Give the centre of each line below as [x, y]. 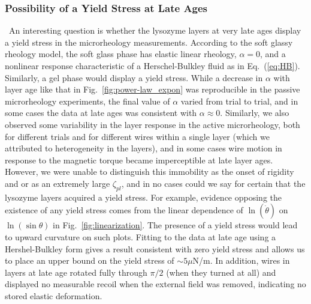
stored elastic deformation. [54, 295]
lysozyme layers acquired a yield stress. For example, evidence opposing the [143, 197]
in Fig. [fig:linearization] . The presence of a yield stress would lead [175, 225]
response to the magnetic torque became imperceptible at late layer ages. [139, 160]
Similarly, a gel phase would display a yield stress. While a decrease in [134, 77]
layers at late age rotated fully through [76, 272]
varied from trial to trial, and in [239, 101]
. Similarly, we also [255, 113]
